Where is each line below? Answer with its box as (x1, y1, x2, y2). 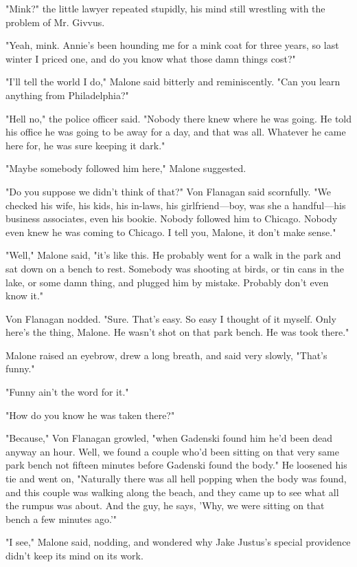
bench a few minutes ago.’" (5, 511, 117, 526)
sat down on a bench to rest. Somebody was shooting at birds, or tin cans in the (5, 261, 344, 275)
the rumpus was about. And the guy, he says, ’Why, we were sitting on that (5, 498, 325, 513)
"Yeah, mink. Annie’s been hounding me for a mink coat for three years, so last (5, 38, 339, 52)
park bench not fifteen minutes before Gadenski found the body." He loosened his (5, 458, 347, 472)
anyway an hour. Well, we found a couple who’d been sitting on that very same (5, 444, 339, 458)
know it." (5, 288, 44, 303)
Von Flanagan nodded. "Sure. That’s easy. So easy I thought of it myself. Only (5, 311, 336, 325)
